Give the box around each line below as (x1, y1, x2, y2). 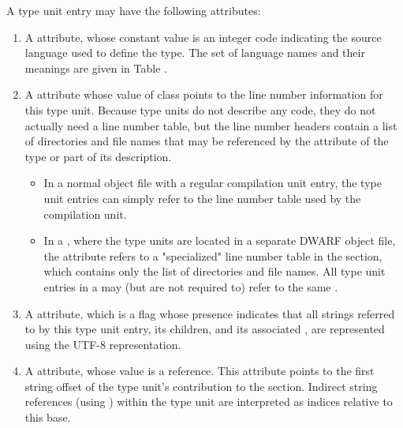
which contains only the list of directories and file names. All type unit (43, 263, 386, 280)
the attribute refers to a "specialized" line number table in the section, (43, 247, 382, 264)
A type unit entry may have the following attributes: (6, 2, 261, 18)
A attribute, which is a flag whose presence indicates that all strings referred (24, 305, 395, 321)
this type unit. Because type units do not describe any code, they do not (24, 101, 376, 118)
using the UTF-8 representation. (24, 336, 181, 352)
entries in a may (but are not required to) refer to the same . (43, 278, 338, 295)
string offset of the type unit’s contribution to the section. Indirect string (24, 377, 378, 394)
